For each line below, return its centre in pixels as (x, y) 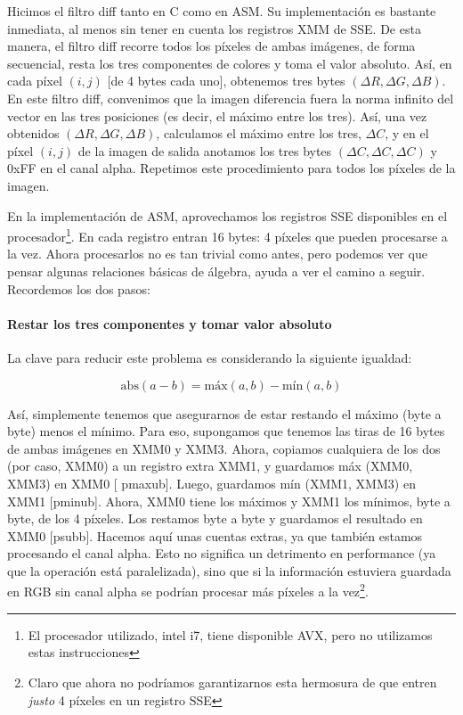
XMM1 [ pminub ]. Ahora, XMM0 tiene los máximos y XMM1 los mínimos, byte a (229, 501)
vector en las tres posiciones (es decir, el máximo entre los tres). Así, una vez (217, 115)
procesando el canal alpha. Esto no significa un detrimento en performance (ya (222, 553)
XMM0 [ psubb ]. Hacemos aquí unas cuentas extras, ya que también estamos (215, 535)
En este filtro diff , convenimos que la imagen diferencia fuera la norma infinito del (231, 98)
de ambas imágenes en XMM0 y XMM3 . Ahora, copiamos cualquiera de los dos (224, 448)
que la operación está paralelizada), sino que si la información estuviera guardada (229, 570)
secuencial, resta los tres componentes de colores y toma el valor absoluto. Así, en (230, 63)
